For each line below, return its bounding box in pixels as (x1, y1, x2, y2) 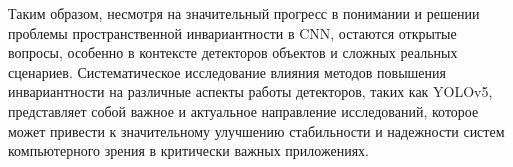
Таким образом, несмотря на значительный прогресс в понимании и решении (8, 3, 480, 23)
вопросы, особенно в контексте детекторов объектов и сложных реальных (8, 42, 458, 63)
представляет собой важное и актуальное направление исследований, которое (8, 100, 479, 121)
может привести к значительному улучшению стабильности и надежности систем (8, 120, 505, 141)
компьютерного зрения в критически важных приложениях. (8, 140, 370, 161)
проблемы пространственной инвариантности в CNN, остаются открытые (8, 22, 457, 43)
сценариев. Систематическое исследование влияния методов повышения (8, 61, 446, 82)
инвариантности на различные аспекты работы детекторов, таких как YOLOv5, (8, 81, 493, 102)
